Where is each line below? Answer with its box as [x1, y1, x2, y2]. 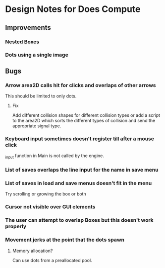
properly [5, 223, 27, 230]
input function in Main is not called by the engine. [5, 153, 104, 160]
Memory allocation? [12, 248, 53, 254]
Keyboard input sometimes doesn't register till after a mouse [5, 135, 155, 142]
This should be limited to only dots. [5, 93, 77, 99]
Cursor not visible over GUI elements [5, 203, 96, 210]
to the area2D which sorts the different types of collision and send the [12, 118, 156, 124]
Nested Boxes [5, 38, 40, 45]
